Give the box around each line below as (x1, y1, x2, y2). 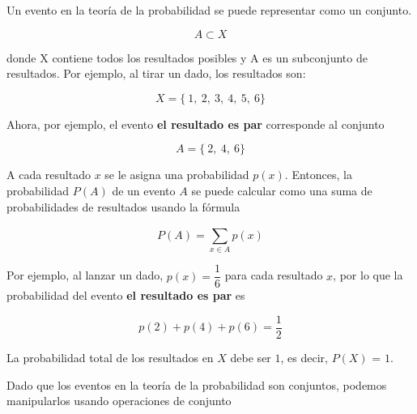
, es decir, (280, 349, 328, 365)
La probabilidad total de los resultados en (6, 349, 214, 365)
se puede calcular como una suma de (191, 181, 372, 198)
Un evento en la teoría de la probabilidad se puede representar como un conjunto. (6, 2, 412, 18)
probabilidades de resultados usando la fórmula (6, 198, 240, 215)
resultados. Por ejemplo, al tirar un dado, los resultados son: (6, 65, 306, 82)
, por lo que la (333, 267, 403, 284)
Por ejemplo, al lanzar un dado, (6, 267, 164, 284)
